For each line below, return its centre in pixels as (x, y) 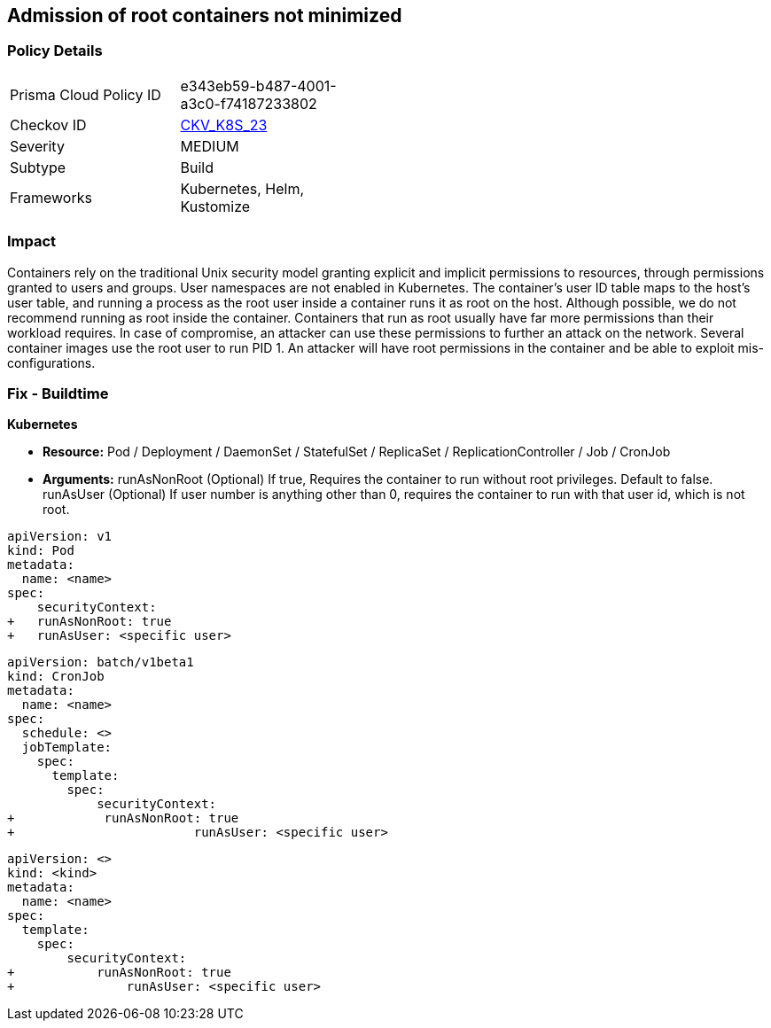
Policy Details (55, 51)
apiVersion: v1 (60, 537)
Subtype (38, 167)
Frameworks (51, 197)
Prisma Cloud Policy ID (86, 94)
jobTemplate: (67, 748)
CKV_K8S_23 (224, 125)
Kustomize (215, 206)
